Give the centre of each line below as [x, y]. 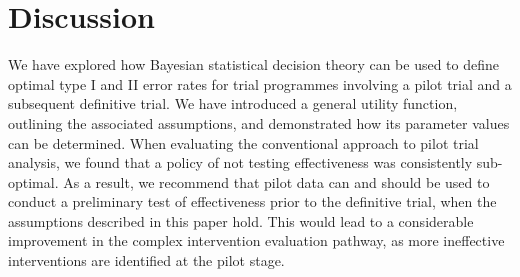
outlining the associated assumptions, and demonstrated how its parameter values [259, 122]
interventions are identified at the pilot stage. [146, 260]
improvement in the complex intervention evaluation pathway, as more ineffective [256, 240]
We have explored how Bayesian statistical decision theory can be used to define [254, 64]
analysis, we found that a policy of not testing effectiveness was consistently [240, 162]
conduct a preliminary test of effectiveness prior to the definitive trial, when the [252, 201]
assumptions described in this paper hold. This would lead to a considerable [241, 220]
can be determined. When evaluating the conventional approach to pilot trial [243, 142]
